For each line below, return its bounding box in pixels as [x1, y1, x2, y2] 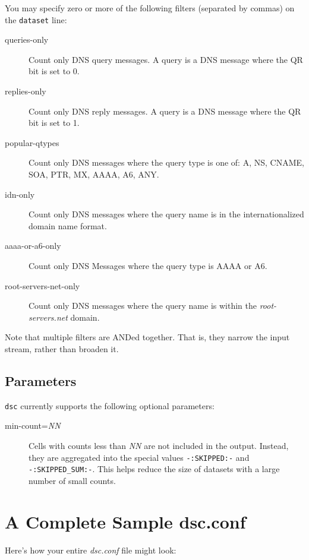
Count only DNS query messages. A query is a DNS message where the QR [29, 53, 303, 65]
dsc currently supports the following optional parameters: [5, 399, 215, 412]
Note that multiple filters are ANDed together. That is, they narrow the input [5, 331, 290, 343]
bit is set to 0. [29, 65, 80, 77]
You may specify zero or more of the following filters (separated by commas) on [5, 2, 295, 14]
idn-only [5, 188, 35, 200]
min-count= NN [5, 419, 61, 432]
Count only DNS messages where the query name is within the [29, 299, 257, 312]
